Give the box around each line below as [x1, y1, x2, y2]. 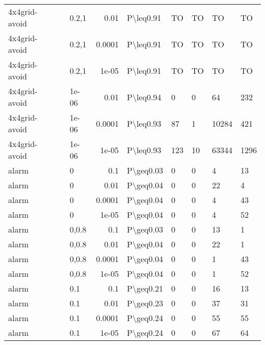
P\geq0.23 [127, 297, 163, 309]
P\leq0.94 [127, 91, 162, 103]
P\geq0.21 [127, 282, 163, 294]
